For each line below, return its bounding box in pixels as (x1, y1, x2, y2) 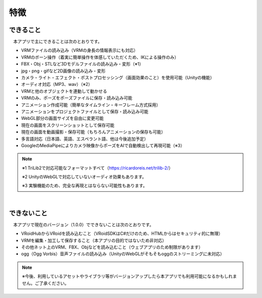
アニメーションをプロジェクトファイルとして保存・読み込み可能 (21, 108, 149, 114)
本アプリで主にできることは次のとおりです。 (13, 39, 102, 45)
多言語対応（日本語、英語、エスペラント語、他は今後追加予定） (21, 136, 149, 142)
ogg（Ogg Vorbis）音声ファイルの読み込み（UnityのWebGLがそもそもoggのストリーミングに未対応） (21, 251, 225, 257)
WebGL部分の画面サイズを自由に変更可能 (21, 116, 104, 121)
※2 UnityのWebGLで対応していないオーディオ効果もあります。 (22, 174, 147, 180)
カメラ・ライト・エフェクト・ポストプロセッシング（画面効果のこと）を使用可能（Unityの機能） (21, 75, 214, 81)
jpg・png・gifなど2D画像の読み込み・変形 (21, 68, 106, 74)
